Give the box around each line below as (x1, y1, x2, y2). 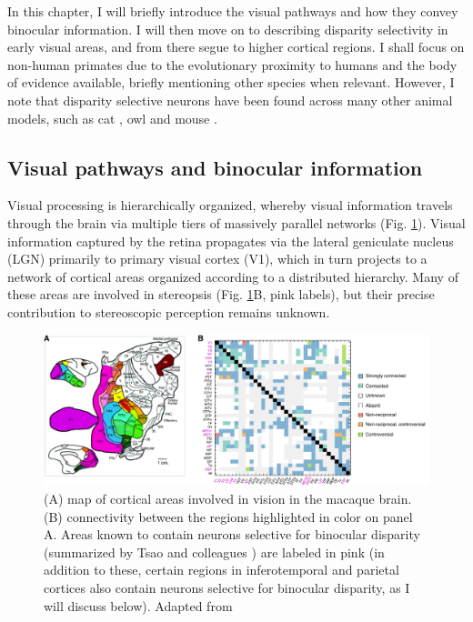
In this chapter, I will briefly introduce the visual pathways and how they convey (7, 2, 458, 20)
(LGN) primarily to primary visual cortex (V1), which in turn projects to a (7, 249, 428, 268)
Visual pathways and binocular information (7, 153, 423, 181)
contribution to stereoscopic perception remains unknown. (7, 302, 330, 321)
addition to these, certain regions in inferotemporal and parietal (44, 560, 399, 579)
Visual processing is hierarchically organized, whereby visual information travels (7, 196, 453, 215)
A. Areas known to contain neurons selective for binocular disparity (44, 525, 420, 544)
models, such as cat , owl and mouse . (7, 108, 217, 127)
